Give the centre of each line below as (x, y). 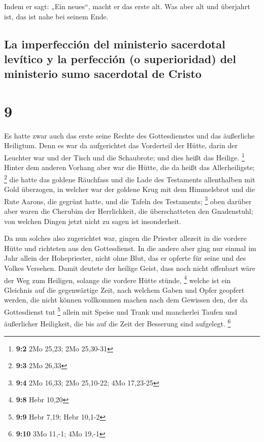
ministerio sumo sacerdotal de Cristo (103, 74)
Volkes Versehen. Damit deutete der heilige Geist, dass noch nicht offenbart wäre (130, 268)
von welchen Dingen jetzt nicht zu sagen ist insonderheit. (93, 221)
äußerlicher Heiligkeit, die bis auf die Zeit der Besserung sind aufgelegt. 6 (118, 323)
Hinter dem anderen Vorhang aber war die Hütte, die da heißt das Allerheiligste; (129, 167)
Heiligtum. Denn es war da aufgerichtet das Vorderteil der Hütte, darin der (121, 145)
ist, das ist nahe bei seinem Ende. (56, 16)
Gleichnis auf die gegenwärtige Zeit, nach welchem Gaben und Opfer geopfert (124, 289)
